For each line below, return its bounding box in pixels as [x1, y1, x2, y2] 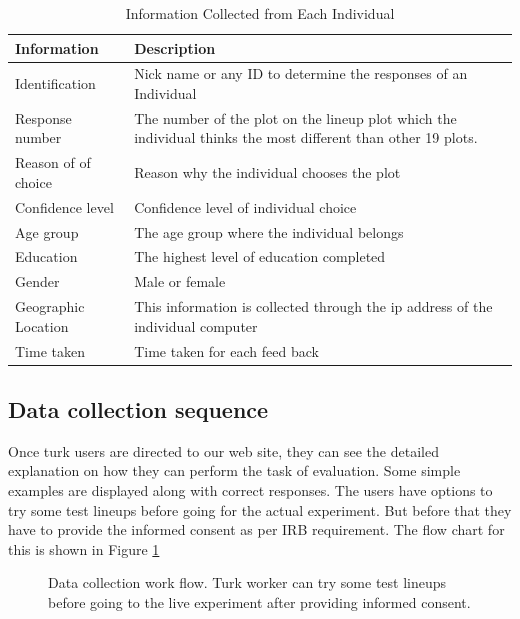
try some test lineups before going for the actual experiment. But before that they [8, 499, 512, 520]
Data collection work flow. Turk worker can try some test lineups [48, 572, 447, 593]
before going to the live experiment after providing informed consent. [48, 592, 471, 613]
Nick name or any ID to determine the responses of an [134, 63, 468, 84]
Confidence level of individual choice [134, 196, 357, 217]
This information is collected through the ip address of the [134, 296, 493, 317]
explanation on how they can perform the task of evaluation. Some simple [8, 460, 461, 481]
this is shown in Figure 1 [8, 538, 160, 559]
